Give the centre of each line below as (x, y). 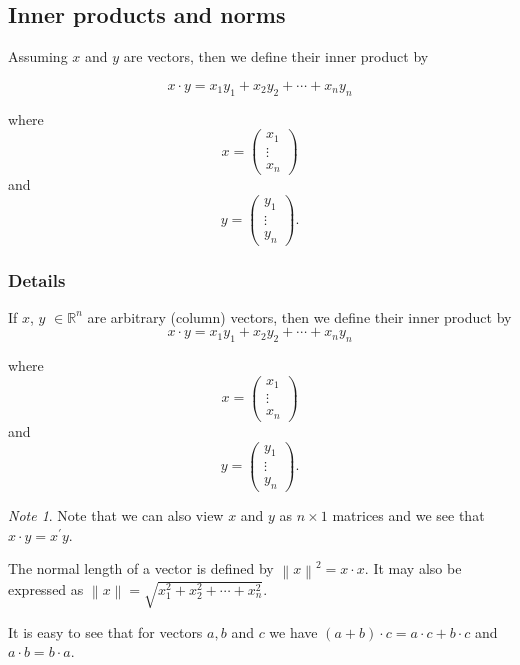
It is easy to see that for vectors (105, 631)
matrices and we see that (408, 515)
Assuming (38, 56)
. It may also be (413, 568)
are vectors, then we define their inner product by (276, 56)
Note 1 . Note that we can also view (116, 515)
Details (37, 279)
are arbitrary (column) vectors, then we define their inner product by (299, 316)
